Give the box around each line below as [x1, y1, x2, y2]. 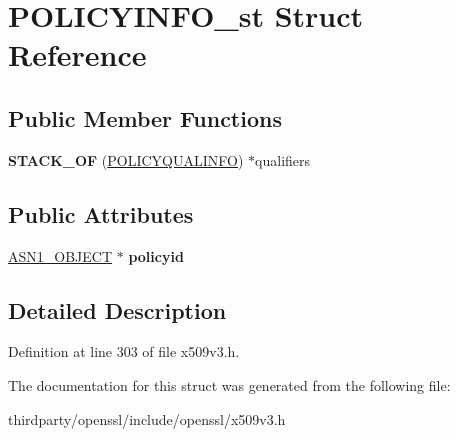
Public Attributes [8, 198, 194, 229]
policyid [128, 245, 184, 266]
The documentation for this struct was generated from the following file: [8, 374, 451, 395]
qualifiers [255, 149, 311, 170]
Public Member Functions [8, 102, 282, 133]
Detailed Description [8, 294, 227, 325]
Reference [8, 34, 147, 75]
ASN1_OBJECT [8, 245, 113, 266]
